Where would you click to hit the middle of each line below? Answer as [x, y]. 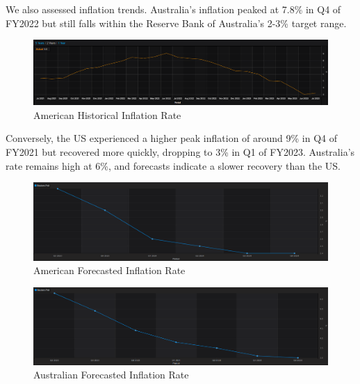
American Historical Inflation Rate [107, 114]
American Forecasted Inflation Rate [109, 270]
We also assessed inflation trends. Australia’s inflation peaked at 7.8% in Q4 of [173, 9]
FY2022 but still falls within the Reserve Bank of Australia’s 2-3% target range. [176, 23]
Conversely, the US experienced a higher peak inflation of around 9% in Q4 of [172, 138]
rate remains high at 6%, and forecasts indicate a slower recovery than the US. [173, 165]
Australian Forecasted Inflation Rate [111, 375]
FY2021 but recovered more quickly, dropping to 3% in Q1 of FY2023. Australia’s [180, 152]
